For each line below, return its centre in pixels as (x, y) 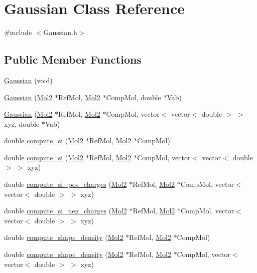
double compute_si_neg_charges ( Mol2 (66, 211)
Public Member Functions (73, 59)
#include (18, 32)
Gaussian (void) (28, 80)
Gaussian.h (60, 32)
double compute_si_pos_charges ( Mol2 (66, 184)
